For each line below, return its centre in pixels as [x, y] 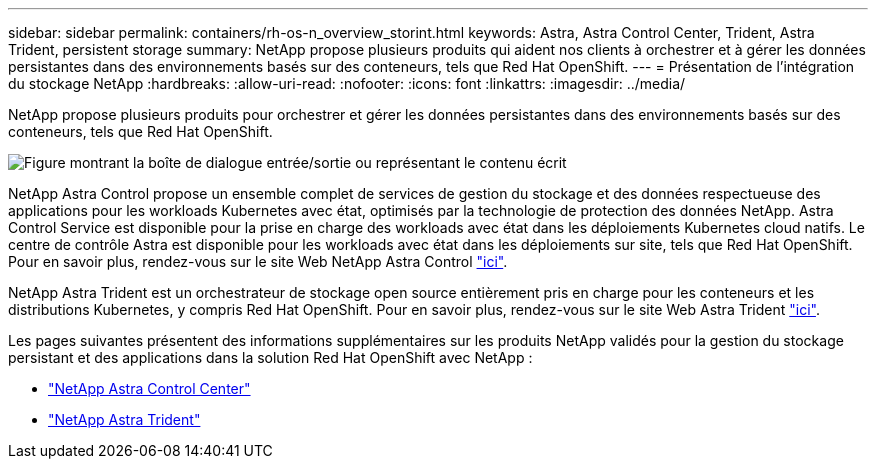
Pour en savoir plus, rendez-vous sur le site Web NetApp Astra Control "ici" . [258, 261]
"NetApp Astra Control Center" [149, 388]
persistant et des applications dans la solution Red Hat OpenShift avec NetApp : [270, 357]
